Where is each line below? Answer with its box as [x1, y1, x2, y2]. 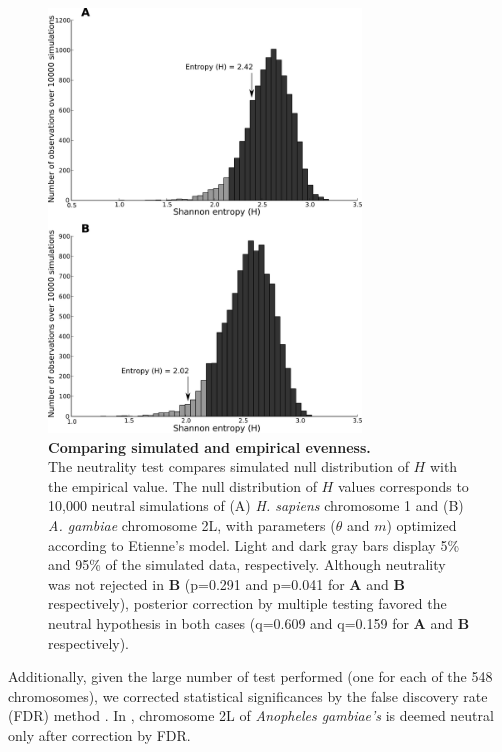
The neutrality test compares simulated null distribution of [48, 456, 409, 477]
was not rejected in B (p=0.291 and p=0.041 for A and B [48, 573, 405, 594]
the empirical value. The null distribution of [48, 475, 317, 496]
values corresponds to [337, 475, 469, 496]
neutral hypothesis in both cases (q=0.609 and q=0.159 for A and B [48, 612, 470, 633]
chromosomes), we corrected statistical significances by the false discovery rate [8, 685, 488, 706]
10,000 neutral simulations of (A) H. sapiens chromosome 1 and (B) [48, 495, 464, 516]
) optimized [386, 514, 457, 535]
